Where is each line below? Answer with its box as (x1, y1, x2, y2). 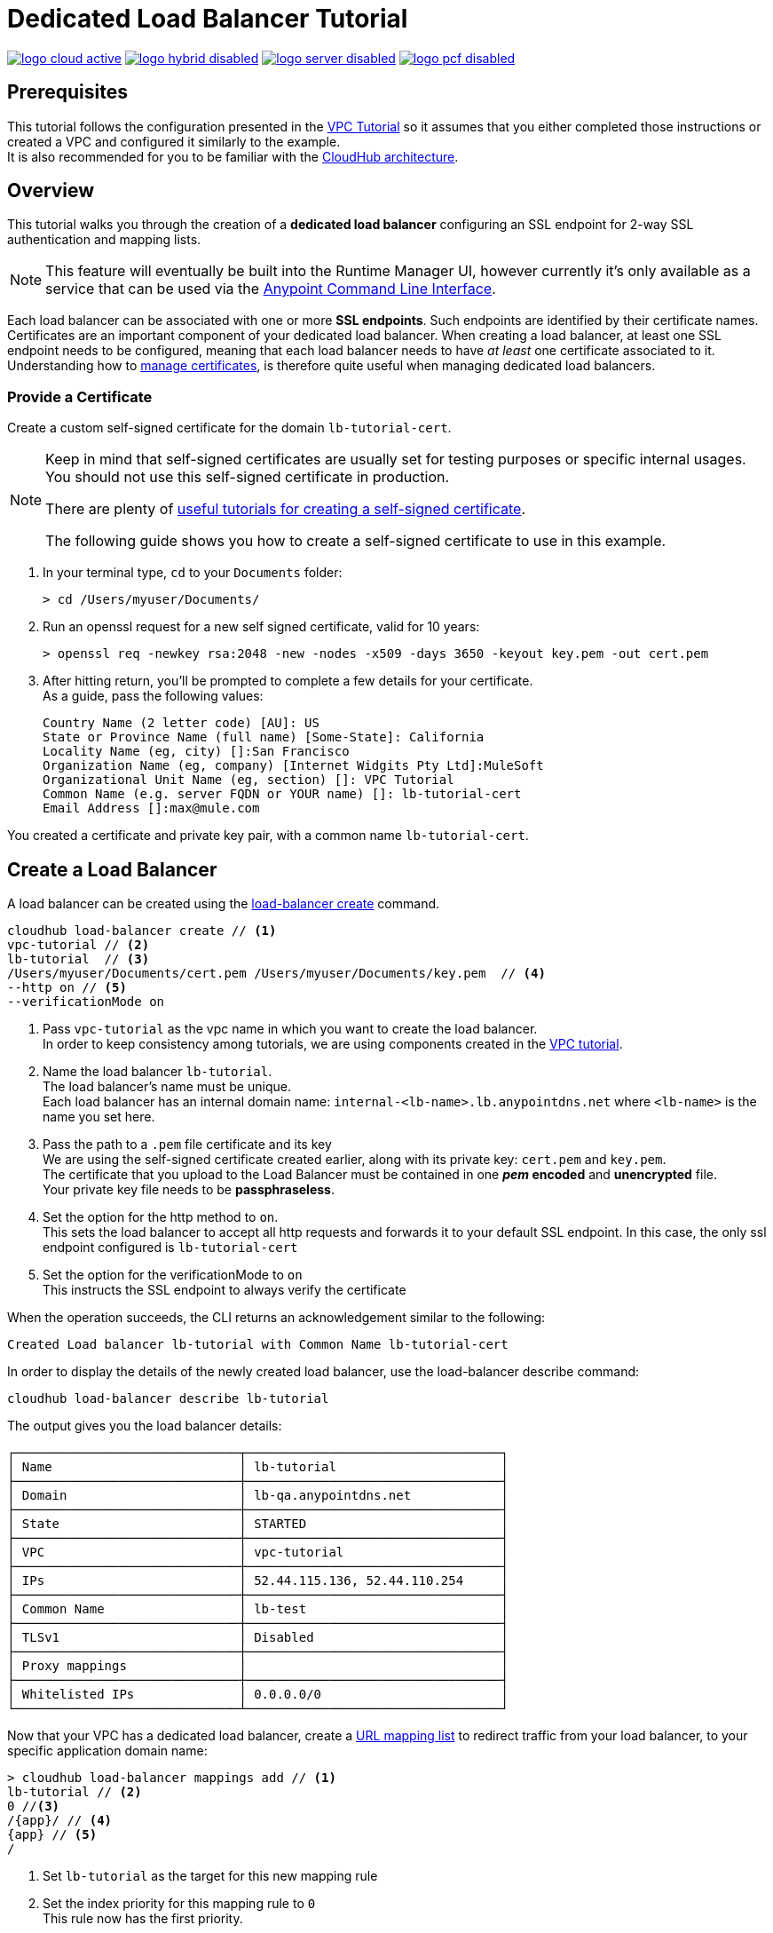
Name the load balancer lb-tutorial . (43, 1064, 272, 1080)
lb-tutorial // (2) (7, 1785, 142, 1800)
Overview (7, 179, 95, 202)
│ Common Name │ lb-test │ (7, 1602, 509, 1617)
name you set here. (43, 1109, 155, 1125)
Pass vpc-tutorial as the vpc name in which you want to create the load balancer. (43, 1021, 538, 1037)
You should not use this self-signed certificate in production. (45, 468, 450, 487)
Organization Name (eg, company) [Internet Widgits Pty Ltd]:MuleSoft (43, 758, 544, 773)
